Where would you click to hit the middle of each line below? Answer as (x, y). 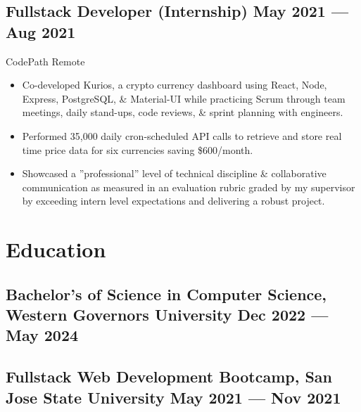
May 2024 (42, 335)
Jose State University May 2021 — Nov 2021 (173, 397)
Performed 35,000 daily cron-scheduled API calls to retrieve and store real (182, 135)
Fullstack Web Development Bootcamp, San (169, 376)
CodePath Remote (45, 61)
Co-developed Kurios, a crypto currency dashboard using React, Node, (175, 85)
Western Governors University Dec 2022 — (167, 315)
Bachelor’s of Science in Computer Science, (166, 294)
